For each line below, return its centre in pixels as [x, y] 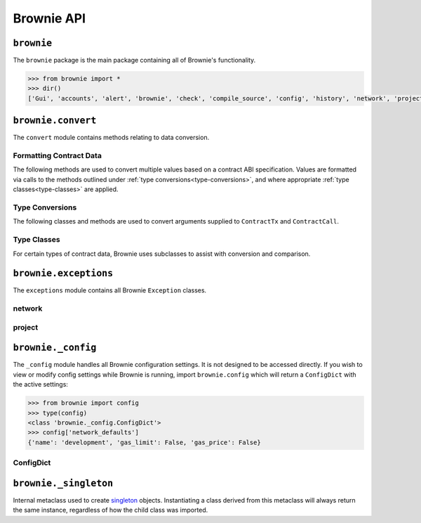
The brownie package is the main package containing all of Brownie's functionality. [134, 60]
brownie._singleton [63, 483]
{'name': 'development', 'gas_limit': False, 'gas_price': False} [144, 442]
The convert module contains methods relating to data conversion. [111, 138]
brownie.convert [55, 121]
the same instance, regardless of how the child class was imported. [111, 510]
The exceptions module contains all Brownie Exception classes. [110, 290]
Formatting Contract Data [57, 156]
